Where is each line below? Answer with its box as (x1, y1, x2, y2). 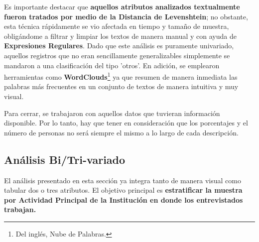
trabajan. (4, 204, 36, 215)
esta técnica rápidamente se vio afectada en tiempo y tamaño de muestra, (4, 21, 229, 31)
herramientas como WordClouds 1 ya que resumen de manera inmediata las (4, 70, 238, 82)
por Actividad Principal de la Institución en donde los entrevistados (4, 194, 243, 205)
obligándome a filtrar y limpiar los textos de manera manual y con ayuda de (4, 30, 237, 41)
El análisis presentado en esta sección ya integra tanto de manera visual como (4, 175, 241, 185)
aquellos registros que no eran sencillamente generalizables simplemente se (4, 50, 230, 60)
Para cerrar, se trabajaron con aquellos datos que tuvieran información (4, 108, 220, 118)
